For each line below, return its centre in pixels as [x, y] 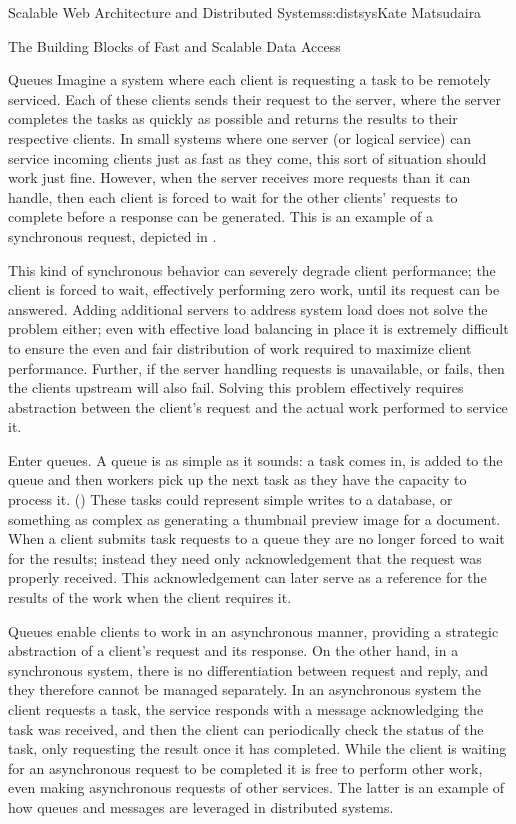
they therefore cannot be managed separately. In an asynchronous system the [245, 689]
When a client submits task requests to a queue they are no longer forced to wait [256, 538]
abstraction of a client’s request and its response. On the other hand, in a [233, 650]
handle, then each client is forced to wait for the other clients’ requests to [233, 196]
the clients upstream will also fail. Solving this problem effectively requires [236, 387]
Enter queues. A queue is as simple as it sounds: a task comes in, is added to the [255, 459]
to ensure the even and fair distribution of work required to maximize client [240, 347]
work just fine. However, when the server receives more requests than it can [239, 177]
